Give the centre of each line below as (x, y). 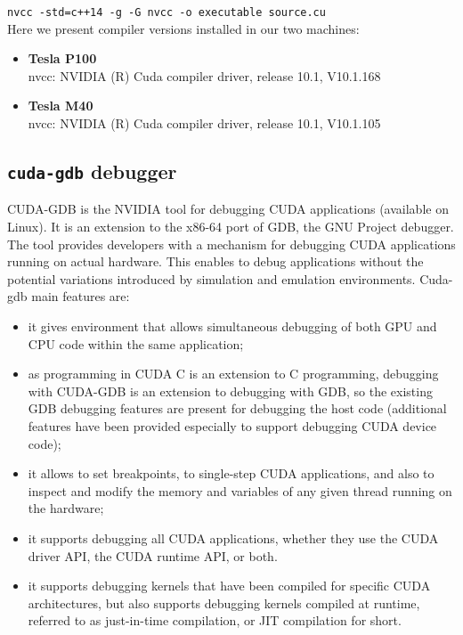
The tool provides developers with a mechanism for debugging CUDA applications (231, 244)
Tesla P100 (62, 58)
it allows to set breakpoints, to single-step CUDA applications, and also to (231, 473)
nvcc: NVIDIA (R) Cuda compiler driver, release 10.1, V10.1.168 (204, 75)
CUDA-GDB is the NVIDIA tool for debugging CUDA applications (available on (228, 209)
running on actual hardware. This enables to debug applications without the (215, 261)
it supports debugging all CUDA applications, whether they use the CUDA (233, 537)
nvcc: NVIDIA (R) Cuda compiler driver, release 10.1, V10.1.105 (204, 123)
